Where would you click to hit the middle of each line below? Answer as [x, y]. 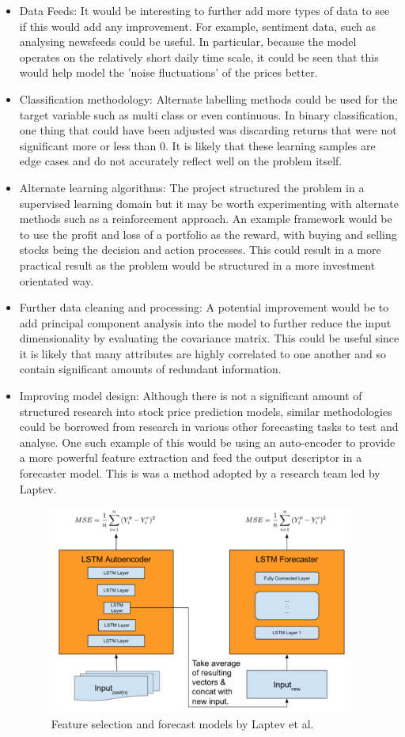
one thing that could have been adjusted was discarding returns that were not [208, 130]
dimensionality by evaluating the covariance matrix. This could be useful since [209, 338]
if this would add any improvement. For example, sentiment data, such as [197, 26]
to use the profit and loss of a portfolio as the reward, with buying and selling [208, 234]
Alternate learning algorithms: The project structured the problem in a [192, 187]
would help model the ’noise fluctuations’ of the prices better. [168, 72]
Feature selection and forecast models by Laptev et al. [182, 723]
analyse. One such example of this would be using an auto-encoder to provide [207, 442]
